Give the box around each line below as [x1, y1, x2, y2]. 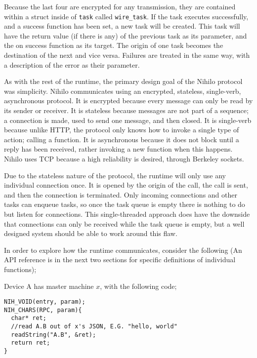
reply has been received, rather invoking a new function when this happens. [4, 144, 233, 154]
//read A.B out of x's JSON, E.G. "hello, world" [11, 323, 177, 330]
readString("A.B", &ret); [11, 331, 96, 338]
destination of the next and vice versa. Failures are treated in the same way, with [4, 50, 250, 60]
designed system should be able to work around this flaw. [4, 228, 177, 239]
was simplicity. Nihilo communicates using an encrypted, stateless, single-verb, [4, 85, 241, 96]
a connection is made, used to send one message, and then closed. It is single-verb [4, 115, 252, 125]
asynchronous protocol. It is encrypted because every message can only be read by [4, 95, 253, 106]
